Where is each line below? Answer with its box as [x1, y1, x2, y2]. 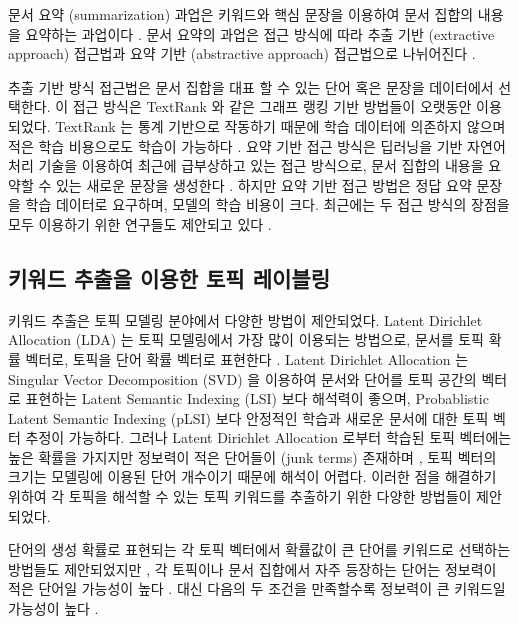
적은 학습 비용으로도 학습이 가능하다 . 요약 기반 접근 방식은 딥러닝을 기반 [8, 135, 463, 156]
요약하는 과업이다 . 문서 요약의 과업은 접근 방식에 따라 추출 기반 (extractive [25, 23, 495, 44]
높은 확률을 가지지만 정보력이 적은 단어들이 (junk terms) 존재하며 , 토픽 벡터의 [8, 446, 497, 467]
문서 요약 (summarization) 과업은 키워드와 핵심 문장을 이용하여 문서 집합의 [8, 4, 474, 24]
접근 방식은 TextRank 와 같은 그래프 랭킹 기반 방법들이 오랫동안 [72, 96, 472, 117]
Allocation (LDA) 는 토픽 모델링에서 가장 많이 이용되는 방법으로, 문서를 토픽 [8, 329, 484, 350]
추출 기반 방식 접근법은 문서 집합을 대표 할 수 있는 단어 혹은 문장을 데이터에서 [8, 76, 494, 97]
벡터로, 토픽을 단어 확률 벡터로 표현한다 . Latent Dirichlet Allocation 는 [25, 348, 469, 369]
